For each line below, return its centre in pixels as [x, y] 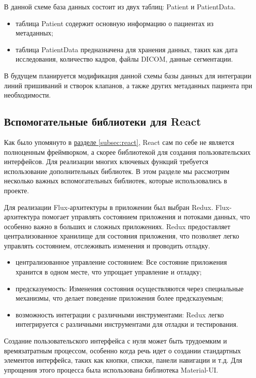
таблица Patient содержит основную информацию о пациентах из [114, 23]
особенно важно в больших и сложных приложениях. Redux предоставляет [117, 226]
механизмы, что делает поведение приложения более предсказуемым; [119, 298]
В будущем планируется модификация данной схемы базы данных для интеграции [128, 75]
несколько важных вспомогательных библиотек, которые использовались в [116, 181]
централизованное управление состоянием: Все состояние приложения [121, 262]
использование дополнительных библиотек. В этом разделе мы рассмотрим [117, 171]
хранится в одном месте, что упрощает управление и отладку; [109, 272]
